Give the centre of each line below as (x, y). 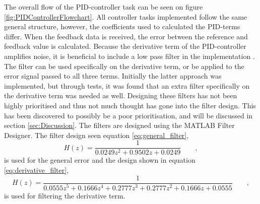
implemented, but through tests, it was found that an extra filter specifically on (127, 85)
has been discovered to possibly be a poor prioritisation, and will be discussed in (128, 115)
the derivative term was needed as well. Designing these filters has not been (121, 95)
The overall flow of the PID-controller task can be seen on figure (104, 7)
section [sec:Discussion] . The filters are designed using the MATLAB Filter (119, 125)
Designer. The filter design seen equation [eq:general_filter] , (96, 135)
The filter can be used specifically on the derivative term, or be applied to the (124, 66)
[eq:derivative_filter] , (37, 169)
